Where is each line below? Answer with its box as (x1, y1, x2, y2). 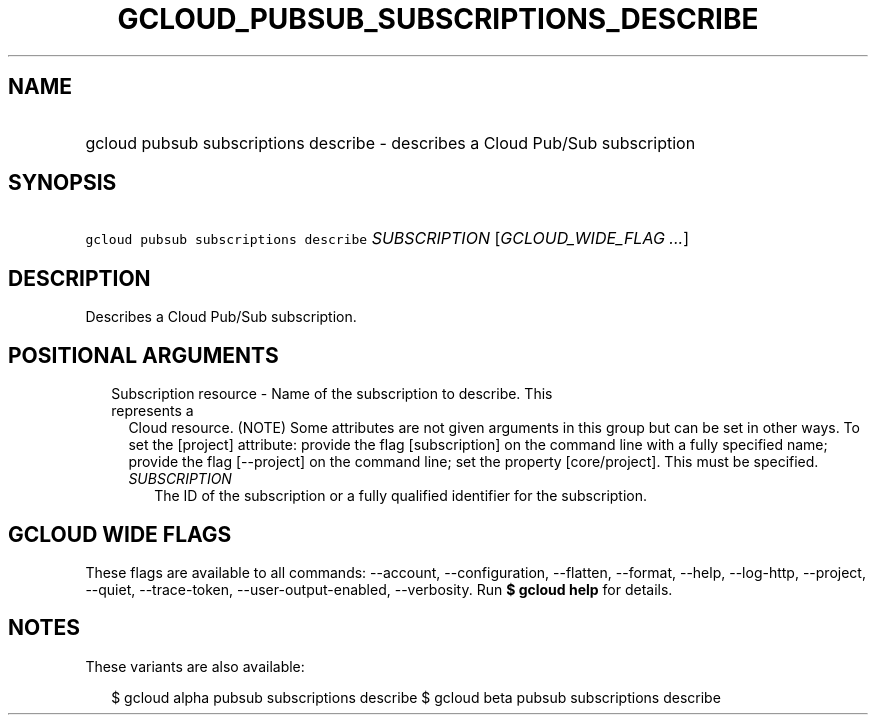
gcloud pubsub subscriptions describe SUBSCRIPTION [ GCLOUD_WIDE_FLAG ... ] (85, 228, 689, 249)
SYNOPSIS (8, 170, 117, 196)
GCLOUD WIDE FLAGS (8, 521, 232, 547)
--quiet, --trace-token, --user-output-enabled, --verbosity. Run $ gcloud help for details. (85, 580, 673, 598)
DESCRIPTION (8, 265, 151, 291)
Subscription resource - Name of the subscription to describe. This (111, 385, 553, 403)
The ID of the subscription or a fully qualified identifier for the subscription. (154, 487, 648, 505)
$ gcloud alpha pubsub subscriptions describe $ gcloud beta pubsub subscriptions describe (111, 688, 721, 706)
